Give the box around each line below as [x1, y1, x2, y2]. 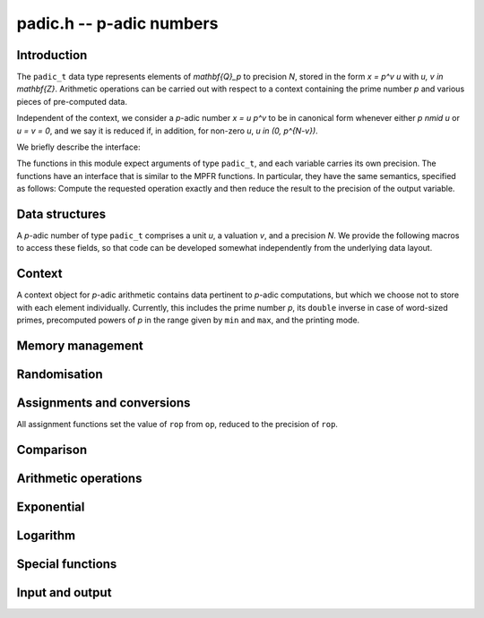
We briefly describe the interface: [16, 142, 141, 152]
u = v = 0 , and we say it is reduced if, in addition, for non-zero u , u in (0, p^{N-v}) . [16, 125, 318, 136]
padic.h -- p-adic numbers [16, 13, 219, 33]
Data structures [16, 207, 107, 221]
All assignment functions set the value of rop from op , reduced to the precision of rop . [16, 419, 338, 430]
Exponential [16, 499, 85, 514]
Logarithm [16, 528, 76, 543]
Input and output [16, 585, 112, 600]
